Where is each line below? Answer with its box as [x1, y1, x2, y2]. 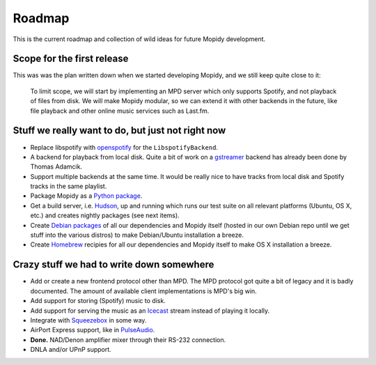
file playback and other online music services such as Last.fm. [30, 107, 210, 115]
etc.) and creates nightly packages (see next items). [30, 211, 180, 219]
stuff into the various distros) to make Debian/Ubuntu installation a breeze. [30, 231, 244, 240]
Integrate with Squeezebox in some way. [30, 316, 147, 324]
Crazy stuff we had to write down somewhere [13, 258, 214, 271]
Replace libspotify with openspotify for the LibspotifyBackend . [30, 143, 219, 151]
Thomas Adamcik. [30, 162, 83, 171]
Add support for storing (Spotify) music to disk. [30, 297, 166, 305]
